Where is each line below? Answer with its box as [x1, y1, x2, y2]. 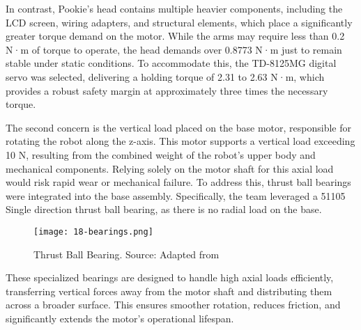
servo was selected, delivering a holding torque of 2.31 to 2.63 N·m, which [6, 69, 325, 84]
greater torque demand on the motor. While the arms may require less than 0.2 [6, 29, 345, 43]
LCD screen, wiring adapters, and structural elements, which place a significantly [6, 15, 353, 29]
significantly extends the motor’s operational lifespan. [6, 311, 234, 325]
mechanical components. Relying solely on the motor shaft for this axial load [6, 161, 334, 175]
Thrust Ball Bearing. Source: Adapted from [33, 246, 220, 261]
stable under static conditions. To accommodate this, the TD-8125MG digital [6, 56, 337, 70]
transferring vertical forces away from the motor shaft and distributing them [6, 283, 332, 298]
